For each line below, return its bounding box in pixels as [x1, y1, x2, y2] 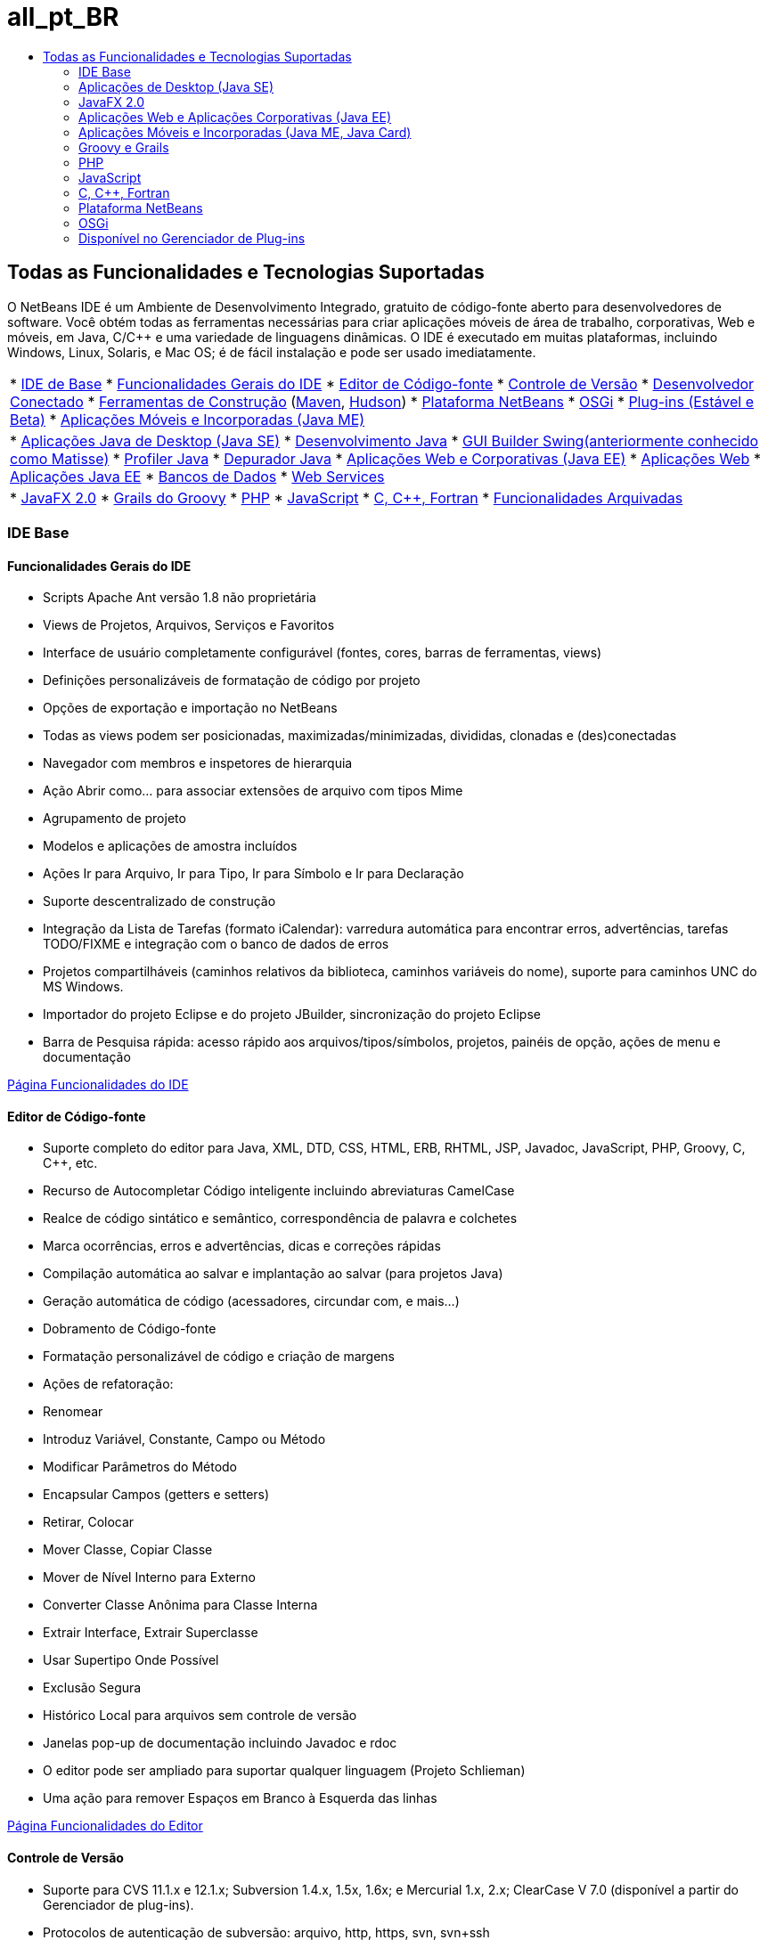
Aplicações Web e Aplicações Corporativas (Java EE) [78, 109, 392, 125]
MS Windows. [43, 979, 124, 995]
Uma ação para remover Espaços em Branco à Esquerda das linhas [43, 1790, 437, 1806]
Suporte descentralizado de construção [43, 893, 276, 909]
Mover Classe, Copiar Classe [43, 1542, 213, 1558]
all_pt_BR [7, 2, 119, 32]
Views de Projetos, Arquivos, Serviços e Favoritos [43, 617, 335, 633]
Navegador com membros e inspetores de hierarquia [43, 755, 353, 771]
